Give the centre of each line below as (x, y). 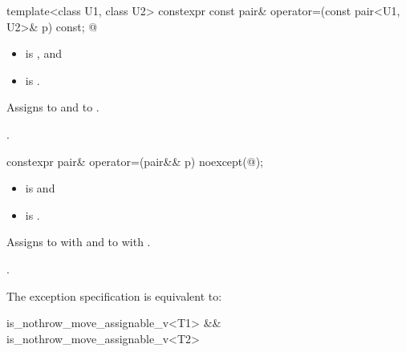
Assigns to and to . (53, 107)
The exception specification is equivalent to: (114, 295)
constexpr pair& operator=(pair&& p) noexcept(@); (135, 161)
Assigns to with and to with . (79, 242)
